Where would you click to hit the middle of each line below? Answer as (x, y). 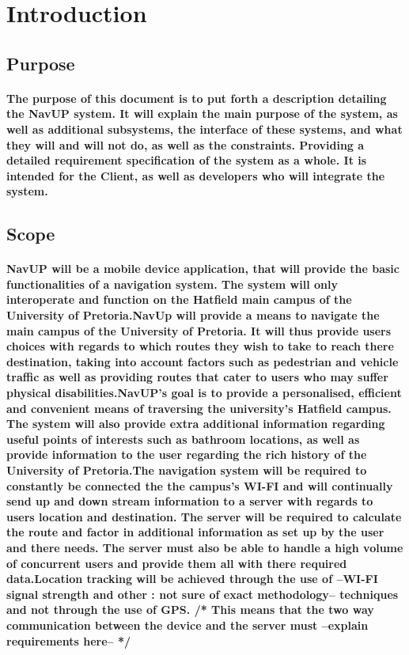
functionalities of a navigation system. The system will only (172, 284)
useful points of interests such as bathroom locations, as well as (183, 439)
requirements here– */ (69, 640)
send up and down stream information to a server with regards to (190, 501)
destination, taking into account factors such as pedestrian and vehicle (203, 361)
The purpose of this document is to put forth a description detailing (197, 98)
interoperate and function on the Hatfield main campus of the (179, 299)
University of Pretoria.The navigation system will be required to (187, 470)
